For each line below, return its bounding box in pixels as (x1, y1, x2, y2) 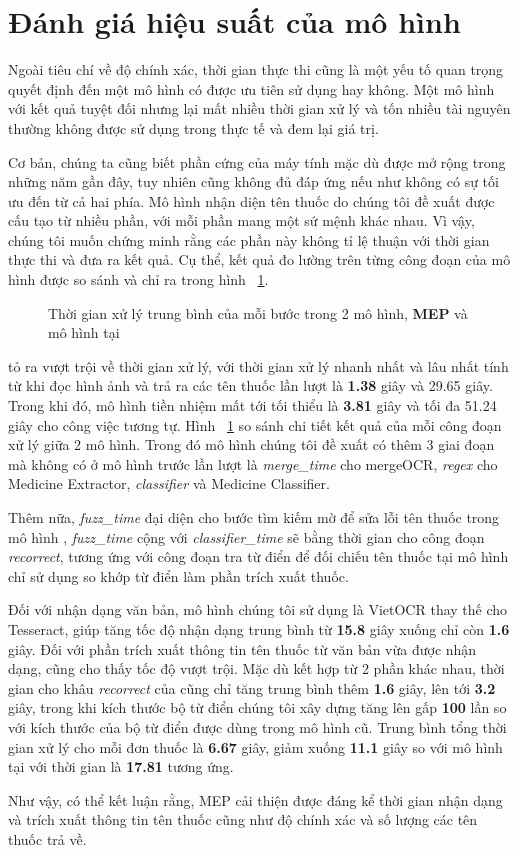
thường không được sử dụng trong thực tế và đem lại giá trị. (8, 117, 379, 138)
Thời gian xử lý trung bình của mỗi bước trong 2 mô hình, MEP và (48, 302, 468, 323)
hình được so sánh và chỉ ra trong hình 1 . (8, 269, 269, 290)
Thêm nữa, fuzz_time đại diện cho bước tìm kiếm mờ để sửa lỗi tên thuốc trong (8, 507, 500, 527)
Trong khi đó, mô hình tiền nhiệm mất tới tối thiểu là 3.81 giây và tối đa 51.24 (8, 395, 497, 416)
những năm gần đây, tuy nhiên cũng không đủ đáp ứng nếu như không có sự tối (8, 171, 499, 192)
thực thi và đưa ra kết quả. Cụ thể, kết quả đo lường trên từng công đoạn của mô (8, 249, 511, 270)
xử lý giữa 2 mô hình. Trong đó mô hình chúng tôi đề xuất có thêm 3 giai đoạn (8, 434, 495, 455)
